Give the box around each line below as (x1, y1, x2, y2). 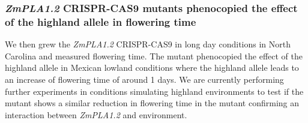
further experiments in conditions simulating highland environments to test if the (5, 85, 304, 97)
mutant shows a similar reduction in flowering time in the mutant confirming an (5, 97, 299, 109)
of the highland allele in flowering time (5, 14, 196, 29)
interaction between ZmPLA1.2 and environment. (5, 108, 187, 121)
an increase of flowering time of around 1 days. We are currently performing (5, 73, 284, 85)
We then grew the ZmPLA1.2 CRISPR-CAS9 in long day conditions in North (5, 38, 291, 50)
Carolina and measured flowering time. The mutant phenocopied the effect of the (5, 49, 303, 62)
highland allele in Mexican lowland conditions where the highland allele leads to (5, 61, 299, 74)
